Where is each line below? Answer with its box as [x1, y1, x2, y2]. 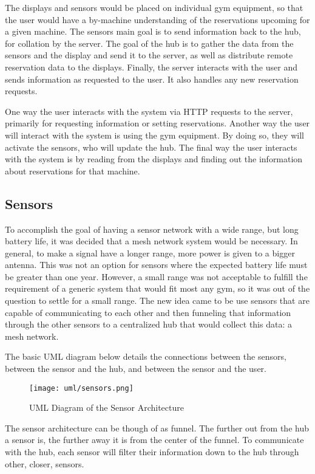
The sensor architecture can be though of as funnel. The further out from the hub [5, 421, 309, 434]
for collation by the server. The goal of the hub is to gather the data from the [5, 36, 294, 49]
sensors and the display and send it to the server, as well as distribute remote [5, 49, 293, 61]
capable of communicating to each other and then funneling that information [5, 306, 291, 318]
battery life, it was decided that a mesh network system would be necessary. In [5, 235, 298, 247]
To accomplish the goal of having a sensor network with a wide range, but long [5, 222, 299, 235]
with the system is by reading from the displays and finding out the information [5, 153, 303, 165]
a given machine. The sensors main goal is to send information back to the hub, [5, 25, 301, 38]
